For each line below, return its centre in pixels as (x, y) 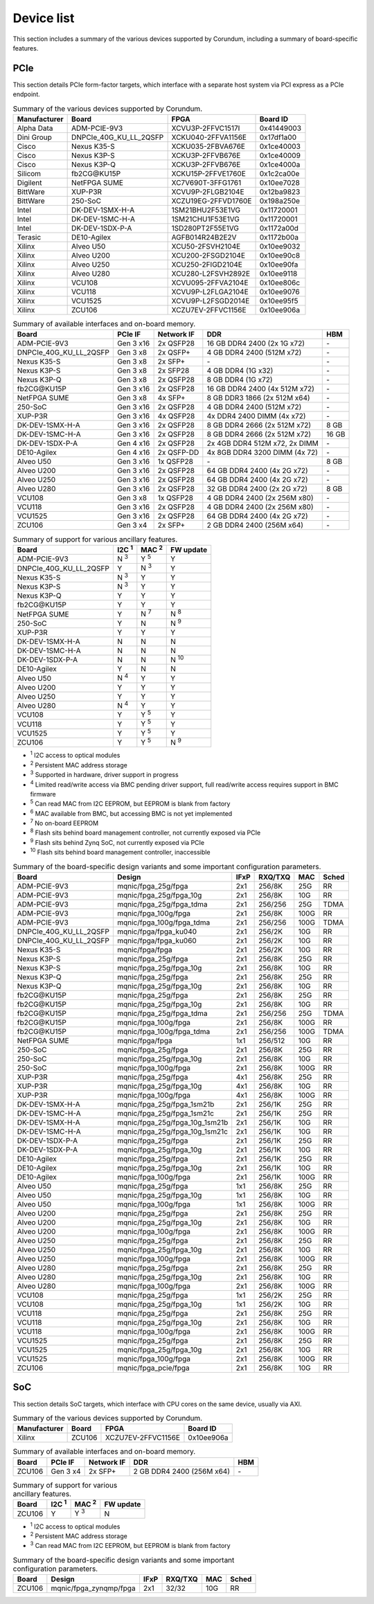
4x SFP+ (171, 398)
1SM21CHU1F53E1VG (206, 219)
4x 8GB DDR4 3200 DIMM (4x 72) (262, 452)
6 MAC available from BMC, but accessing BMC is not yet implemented (131, 813)
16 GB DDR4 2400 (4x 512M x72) (261, 389)
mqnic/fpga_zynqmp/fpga (93, 1588)
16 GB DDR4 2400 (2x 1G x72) (256, 344)
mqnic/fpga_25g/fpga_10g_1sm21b (172, 1123)
